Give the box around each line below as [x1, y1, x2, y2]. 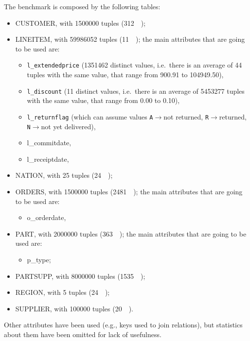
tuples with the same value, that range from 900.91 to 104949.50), [27, 69, 224, 80]
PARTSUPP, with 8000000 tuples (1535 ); [15, 271, 145, 281]
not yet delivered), [41, 121, 96, 131]
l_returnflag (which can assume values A [27, 111, 153, 121]
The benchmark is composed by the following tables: [4, 1, 161, 11]
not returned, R [163, 111, 209, 121]
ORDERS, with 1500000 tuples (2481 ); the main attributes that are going [15, 186, 243, 196]
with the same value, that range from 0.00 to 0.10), [27, 95, 180, 105]
